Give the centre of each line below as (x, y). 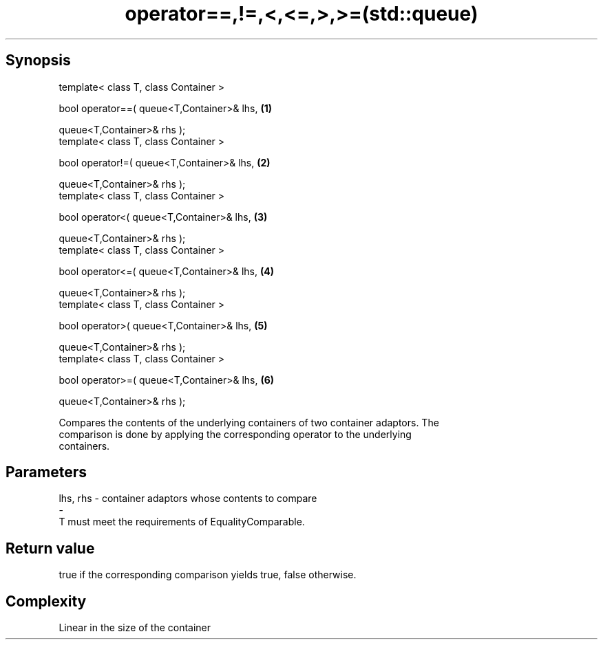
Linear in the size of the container (135, 628)
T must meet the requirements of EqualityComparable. (182, 522)
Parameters (46, 472)
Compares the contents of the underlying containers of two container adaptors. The (249, 422)
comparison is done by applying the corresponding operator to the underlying (235, 434)
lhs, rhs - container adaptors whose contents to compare (188, 499)
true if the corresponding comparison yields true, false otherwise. (208, 575)
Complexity (46, 601)
